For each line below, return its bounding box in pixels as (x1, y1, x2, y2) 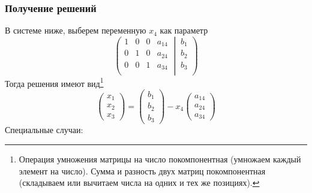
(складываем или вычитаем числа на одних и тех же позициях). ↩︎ (19, 176, 260, 189)
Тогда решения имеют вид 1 (5, 75, 104, 89)
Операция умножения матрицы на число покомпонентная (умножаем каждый (19, 152, 301, 165)
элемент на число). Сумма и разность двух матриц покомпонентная (19, 164, 266, 177)
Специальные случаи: (5, 123, 83, 136)
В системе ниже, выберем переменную (5, 24, 146, 37)
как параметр (160, 24, 208, 37)
